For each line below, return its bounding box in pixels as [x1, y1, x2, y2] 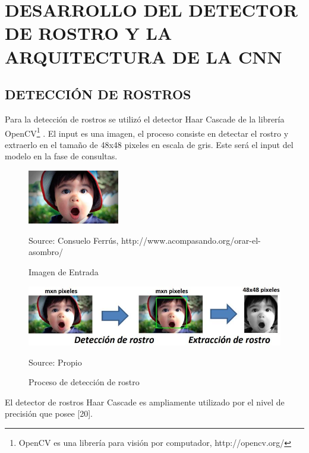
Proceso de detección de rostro [29, 376, 140, 388]
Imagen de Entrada [29, 265, 99, 278]
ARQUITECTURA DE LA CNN [5, 44, 282, 68]
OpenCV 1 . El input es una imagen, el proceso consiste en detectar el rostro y [5, 125, 289, 139]
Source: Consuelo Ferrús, [29, 234, 119, 246]
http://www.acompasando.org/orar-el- [121, 234, 261, 246]
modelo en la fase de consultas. [5, 150, 118, 162]
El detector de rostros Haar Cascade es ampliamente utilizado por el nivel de [5, 395, 285, 408]
